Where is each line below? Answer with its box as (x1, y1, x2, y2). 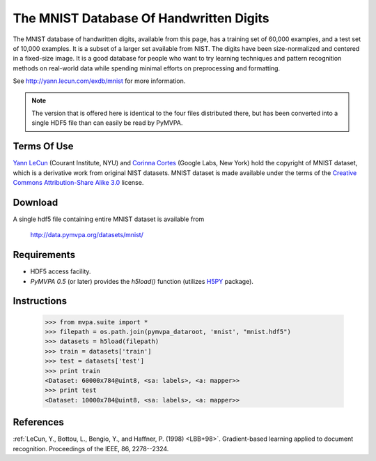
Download (13, 196, 58, 209)
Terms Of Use (13, 140, 74, 153)
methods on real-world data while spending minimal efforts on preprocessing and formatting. (13, 63, 281, 73)
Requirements (13, 249, 76, 261)
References (13, 416, 64, 428)
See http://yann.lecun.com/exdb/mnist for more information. (13, 77, 186, 85)
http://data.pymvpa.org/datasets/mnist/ (30, 231, 144, 239)
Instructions (13, 295, 68, 307)
